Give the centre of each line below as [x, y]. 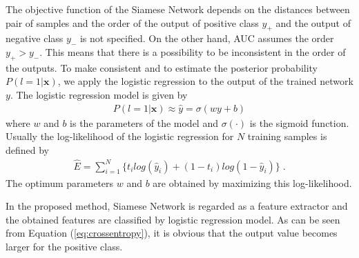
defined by [28, 149]
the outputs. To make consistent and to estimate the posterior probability [162, 67]
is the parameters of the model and [144, 122]
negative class [35, 38]
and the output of [313, 22]
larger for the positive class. [64, 246]
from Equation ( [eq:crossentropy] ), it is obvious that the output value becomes [172, 233]
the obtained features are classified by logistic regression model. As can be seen [173, 219]
